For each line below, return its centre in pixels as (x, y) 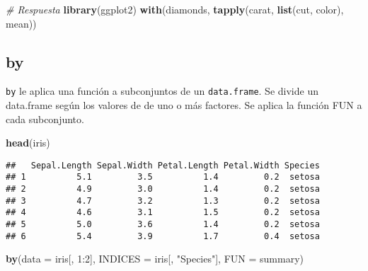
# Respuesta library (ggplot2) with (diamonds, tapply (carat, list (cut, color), (175, 9)
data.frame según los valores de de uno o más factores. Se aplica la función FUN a (184, 105)
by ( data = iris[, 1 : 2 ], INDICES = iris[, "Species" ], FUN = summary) (155, 259)
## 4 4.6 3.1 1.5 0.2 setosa (163, 213)
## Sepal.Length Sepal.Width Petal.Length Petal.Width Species (163, 165)
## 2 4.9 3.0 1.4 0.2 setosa (163, 189)
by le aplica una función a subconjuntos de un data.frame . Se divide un (162, 91)
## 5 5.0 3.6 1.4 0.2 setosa (163, 225)
